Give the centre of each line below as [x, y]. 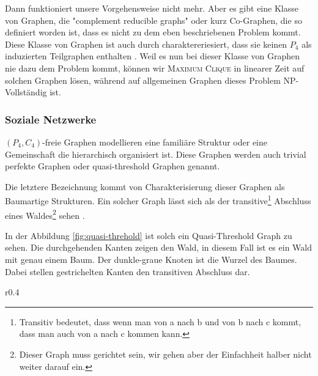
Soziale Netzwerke [51, 119]
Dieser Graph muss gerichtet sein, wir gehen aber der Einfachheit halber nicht [165, 354]
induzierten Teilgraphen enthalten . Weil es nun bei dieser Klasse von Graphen [153, 56]
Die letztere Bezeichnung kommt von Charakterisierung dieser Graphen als [145, 186]
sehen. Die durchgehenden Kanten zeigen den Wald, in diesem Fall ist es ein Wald [159, 247]
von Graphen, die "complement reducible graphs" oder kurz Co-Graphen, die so [153, 20]
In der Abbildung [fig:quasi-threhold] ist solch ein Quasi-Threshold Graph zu [149, 235]
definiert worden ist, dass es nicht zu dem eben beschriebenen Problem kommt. [153, 32]
